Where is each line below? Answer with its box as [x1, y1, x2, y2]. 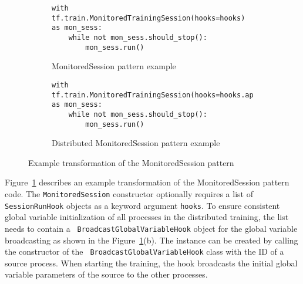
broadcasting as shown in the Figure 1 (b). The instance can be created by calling [5, 234, 298, 246]
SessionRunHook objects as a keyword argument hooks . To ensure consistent [5, 199, 280, 211]
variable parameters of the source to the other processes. [5, 268, 208, 280]
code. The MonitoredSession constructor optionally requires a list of [5, 187, 253, 200]
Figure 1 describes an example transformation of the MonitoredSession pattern [5, 176, 289, 188]
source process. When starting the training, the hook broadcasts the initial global [5, 256, 298, 269]
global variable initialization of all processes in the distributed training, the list [5, 211, 289, 223]
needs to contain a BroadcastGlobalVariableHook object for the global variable [5, 222, 298, 234]
